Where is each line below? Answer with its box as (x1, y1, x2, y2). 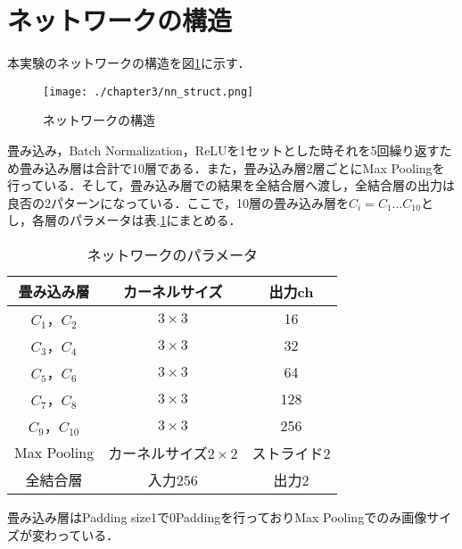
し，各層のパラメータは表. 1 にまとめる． (7, 211, 242, 229)
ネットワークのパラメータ (87, 244, 258, 265)
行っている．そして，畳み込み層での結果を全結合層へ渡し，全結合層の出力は (7, 176, 455, 195)
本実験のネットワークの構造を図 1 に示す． (7, 54, 251, 72)
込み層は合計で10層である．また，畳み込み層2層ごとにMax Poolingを (44, 158, 445, 177)
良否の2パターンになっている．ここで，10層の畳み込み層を (7, 193, 350, 212)
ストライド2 (252, 442, 331, 463)
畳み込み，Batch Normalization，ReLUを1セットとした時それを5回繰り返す (7, 140, 440, 159)
